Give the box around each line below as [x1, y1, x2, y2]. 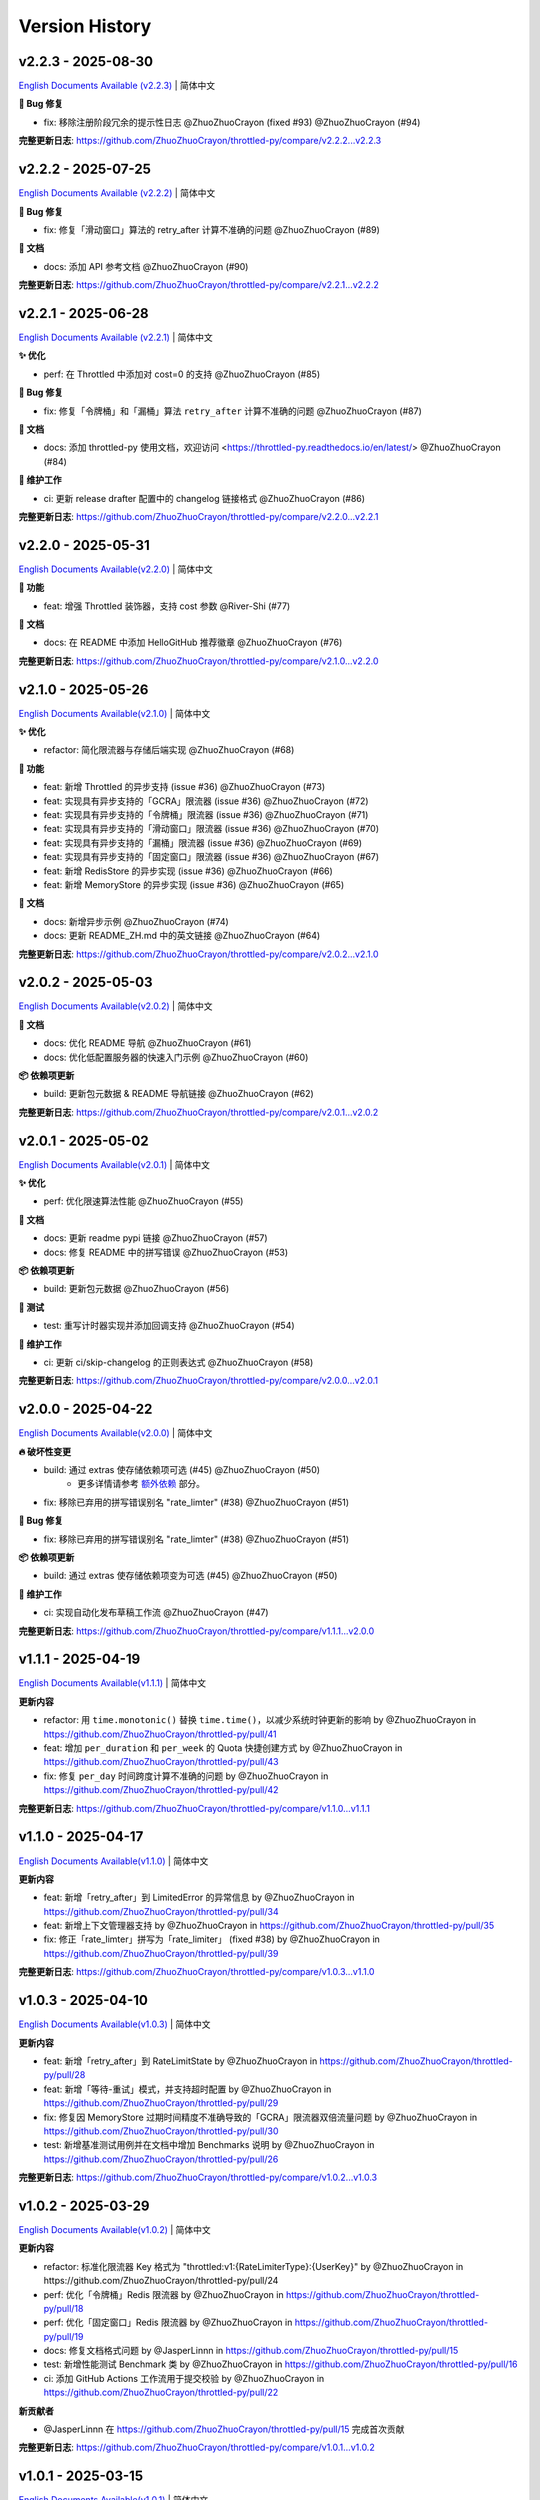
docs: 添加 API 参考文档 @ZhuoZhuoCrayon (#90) [43, 260, 249, 272]
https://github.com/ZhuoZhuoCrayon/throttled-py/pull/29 [43, 2097, 279, 2109]
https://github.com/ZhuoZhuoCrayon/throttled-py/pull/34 [43, 1905, 279, 1917]
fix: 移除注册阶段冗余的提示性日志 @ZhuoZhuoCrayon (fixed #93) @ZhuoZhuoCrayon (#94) [43, 116, 421, 128]
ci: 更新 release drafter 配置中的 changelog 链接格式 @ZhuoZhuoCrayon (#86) [43, 492, 365, 504]
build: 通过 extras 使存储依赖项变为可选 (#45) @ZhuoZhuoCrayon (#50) [43, 1570, 338, 1582]
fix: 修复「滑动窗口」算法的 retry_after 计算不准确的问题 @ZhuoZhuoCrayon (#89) [43, 223, 380, 235]
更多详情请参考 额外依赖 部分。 [77, 1478, 205, 1490]
